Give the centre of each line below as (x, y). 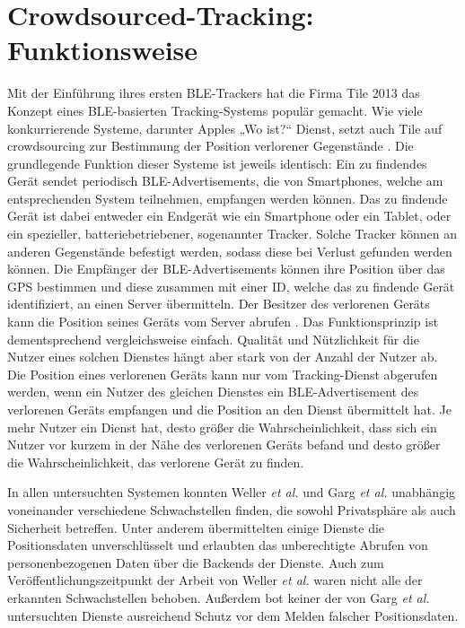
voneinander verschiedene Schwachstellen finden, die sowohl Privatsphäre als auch (232, 509)
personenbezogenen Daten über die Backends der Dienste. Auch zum (196, 562)
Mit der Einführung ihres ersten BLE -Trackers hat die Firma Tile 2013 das (214, 93)
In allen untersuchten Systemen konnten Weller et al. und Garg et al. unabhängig (232, 492)
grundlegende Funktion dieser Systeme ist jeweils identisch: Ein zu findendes (217, 163)
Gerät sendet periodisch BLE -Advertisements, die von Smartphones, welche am (225, 181)
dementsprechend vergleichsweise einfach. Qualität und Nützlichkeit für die (213, 339)
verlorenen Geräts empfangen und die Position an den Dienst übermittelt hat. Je (229, 409)
